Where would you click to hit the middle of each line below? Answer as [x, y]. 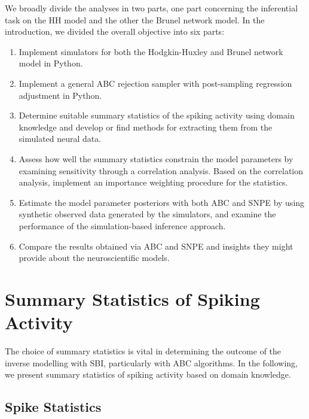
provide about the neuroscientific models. [94, 258]
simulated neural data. [60, 139]
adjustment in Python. [60, 95]
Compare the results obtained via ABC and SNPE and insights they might [156, 246]
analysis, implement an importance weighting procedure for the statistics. [153, 182]
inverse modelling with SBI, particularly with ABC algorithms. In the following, [151, 362]
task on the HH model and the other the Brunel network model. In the [135, 19]
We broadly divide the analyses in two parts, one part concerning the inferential [152, 8]
